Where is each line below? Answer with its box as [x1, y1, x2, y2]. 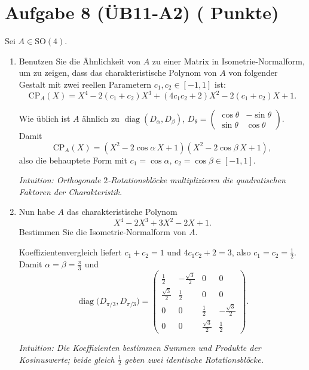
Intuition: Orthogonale [19, 174, 101, 186]
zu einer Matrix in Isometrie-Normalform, [152, 54, 305, 67]
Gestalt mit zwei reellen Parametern [19, 78, 152, 90]
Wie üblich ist [19, 112, 71, 124]
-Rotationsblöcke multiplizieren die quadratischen [108, 174, 286, 186]
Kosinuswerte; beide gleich [19, 353, 115, 365]
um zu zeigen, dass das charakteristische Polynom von [19, 66, 217, 79]
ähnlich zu [82, 112, 120, 124]
